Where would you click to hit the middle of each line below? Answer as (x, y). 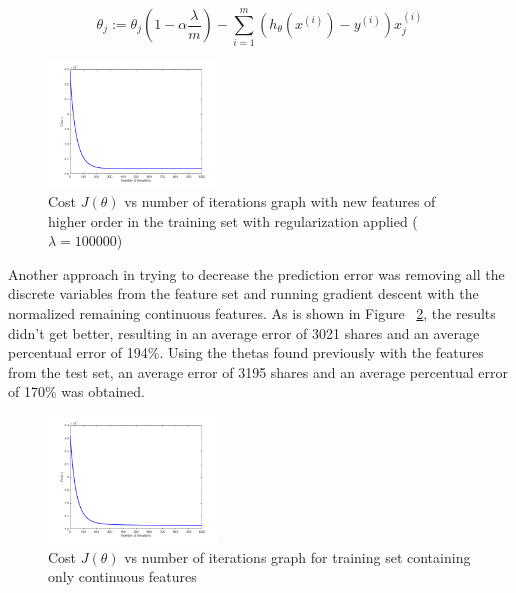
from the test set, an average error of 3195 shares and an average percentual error (258, 371)
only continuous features (122, 576)
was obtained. (103, 391)
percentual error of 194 (78, 352)
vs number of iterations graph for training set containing (297, 556)
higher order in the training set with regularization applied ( (233, 220)
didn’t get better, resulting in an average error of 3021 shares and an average (244, 332)
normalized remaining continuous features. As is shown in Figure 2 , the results (252, 313)
